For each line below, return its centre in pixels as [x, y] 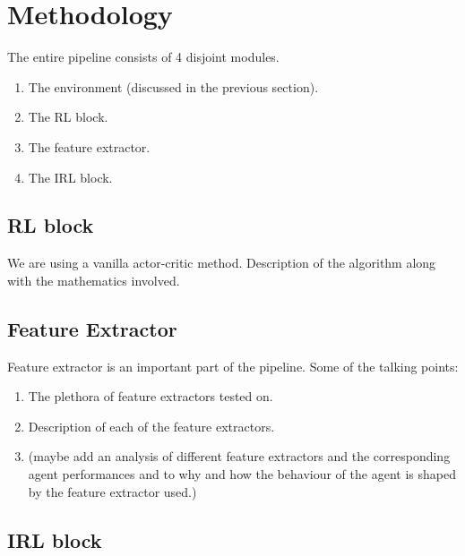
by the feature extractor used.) [112, 491]
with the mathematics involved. [94, 280]
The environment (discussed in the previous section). [173, 86]
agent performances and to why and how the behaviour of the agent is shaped [242, 474]
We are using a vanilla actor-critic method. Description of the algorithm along [222, 263]
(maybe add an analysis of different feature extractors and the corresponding [239, 456]
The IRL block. [70, 177]
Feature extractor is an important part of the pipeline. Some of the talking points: [233, 366]
